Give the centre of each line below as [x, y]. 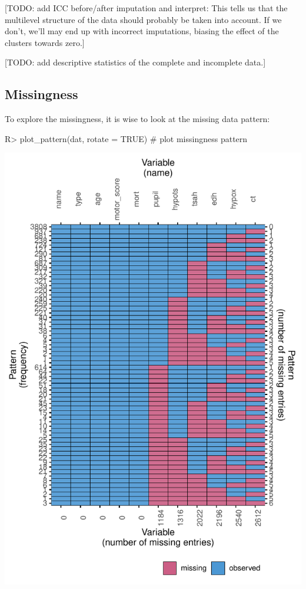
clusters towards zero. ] [45, 42]
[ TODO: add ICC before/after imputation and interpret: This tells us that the [146, 8]
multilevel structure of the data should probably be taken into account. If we [143, 19]
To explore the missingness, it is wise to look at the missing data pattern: [137, 119]
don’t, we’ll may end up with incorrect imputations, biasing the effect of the [142, 31]
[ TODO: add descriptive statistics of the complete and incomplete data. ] [135, 62]
